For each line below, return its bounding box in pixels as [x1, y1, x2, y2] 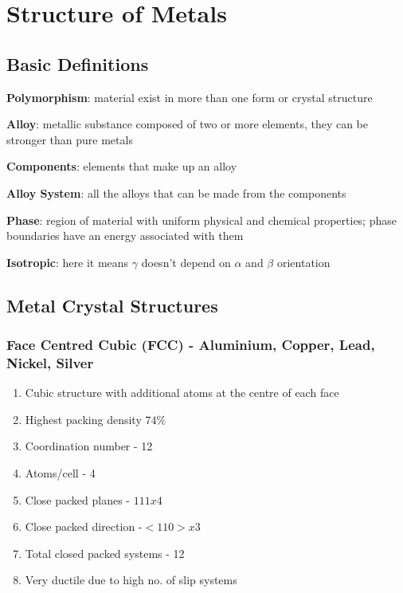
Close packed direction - [25, 518, 143, 535]
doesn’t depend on [141, 253, 231, 270]
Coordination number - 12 [25, 438, 153, 454]
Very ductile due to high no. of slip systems [25, 571, 237, 588]
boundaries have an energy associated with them [6, 227, 244, 244]
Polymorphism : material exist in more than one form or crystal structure [6, 88, 373, 105]
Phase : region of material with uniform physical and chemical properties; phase [6, 211, 397, 228]
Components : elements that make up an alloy [6, 158, 237, 175]
